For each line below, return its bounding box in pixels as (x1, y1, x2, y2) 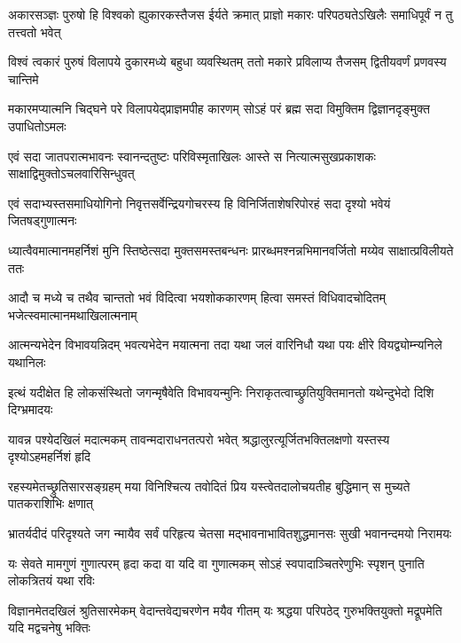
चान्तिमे (8, 69, 39, 88)
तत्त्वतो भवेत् (8, 22, 61, 41)
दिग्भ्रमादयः (8, 400, 53, 419)
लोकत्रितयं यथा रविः (8, 571, 95, 590)
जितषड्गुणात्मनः (8, 211, 77, 230)
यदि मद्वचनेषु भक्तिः (8, 618, 90, 637)
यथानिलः (8, 352, 46, 371)
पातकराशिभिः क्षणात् (8, 494, 93, 513)
